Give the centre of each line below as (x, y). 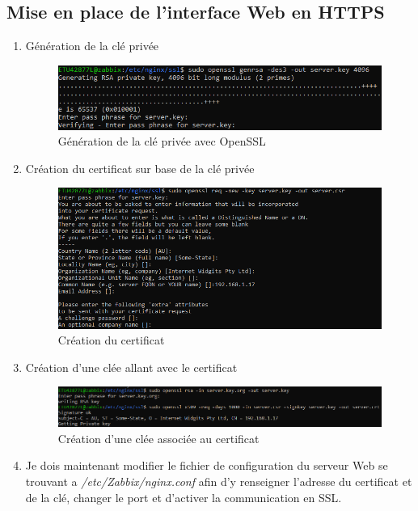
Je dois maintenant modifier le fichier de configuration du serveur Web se (207, 465)
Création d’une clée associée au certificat (158, 438)
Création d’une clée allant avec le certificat (131, 367)
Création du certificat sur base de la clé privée (140, 168)
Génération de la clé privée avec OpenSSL (162, 141)
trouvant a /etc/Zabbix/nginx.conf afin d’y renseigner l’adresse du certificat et (219, 481)
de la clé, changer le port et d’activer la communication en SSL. (184, 497)
